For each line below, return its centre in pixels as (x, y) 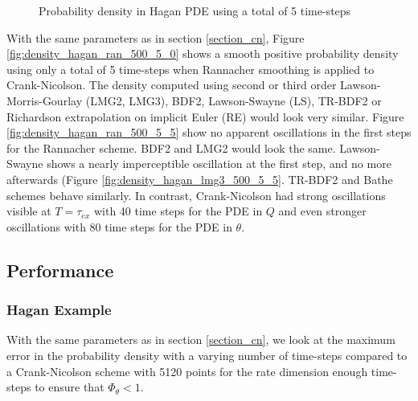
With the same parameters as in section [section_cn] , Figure (156, 37)
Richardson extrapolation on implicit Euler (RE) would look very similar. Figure (205, 116)
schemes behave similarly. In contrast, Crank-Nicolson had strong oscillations (196, 195)
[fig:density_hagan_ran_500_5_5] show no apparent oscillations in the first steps (209, 132)
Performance (60, 270)
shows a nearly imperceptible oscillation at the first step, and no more (219, 164)
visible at (29, 211)
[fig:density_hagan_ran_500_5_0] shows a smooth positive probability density (203, 53)
